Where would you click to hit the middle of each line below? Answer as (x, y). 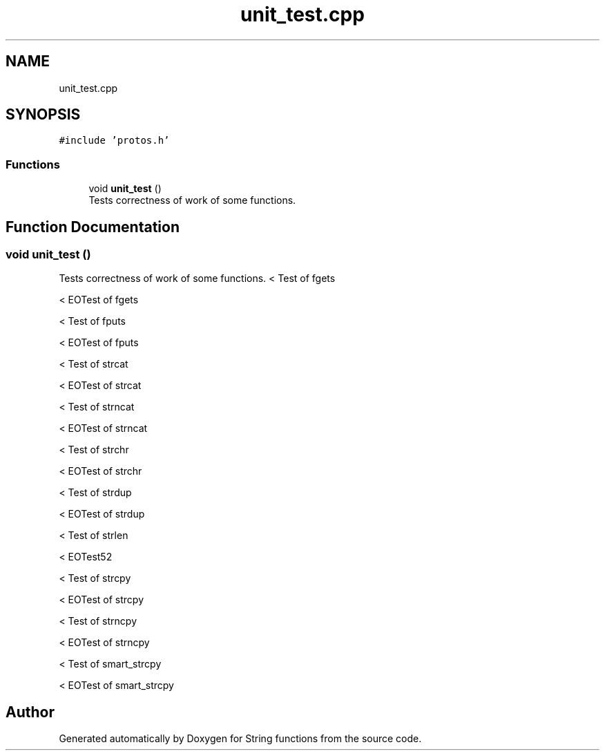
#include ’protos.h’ (114, 141)
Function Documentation (93, 227)
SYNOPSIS (43, 115)
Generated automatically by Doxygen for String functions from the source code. (240, 739)
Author (30, 712)
